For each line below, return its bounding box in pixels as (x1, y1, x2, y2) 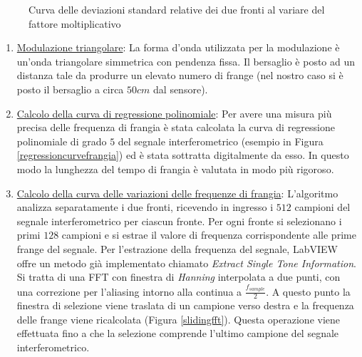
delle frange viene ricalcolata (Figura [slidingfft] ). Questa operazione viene (16, 311, 341, 326)
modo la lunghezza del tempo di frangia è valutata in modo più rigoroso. (16, 161, 334, 176)
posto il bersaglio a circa (16, 81, 124, 96)
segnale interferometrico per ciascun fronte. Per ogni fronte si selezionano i (16, 213, 342, 228)
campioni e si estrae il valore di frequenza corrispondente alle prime (61, 227, 356, 242)
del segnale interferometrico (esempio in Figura (118, 133, 324, 148)
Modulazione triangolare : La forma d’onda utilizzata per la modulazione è (16, 40, 340, 55)
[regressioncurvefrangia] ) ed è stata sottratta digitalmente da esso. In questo (16, 148, 349, 162)
